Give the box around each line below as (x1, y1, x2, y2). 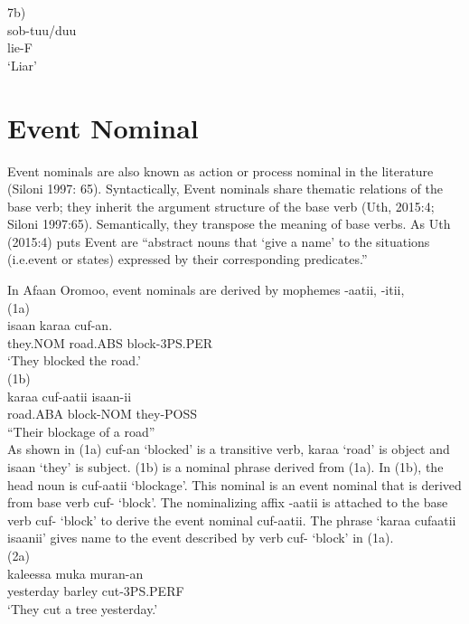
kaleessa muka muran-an (7, 563, 144, 582)
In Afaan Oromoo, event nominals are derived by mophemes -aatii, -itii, (7, 280, 405, 299)
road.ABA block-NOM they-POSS (7, 404, 198, 423)
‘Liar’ (7, 55, 37, 74)
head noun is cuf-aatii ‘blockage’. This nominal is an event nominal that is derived (7, 475, 462, 494)
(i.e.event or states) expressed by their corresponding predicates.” (7, 250, 368, 269)
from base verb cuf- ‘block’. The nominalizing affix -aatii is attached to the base (7, 493, 448, 512)
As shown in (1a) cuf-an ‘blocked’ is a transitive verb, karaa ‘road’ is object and (7, 440, 450, 459)
